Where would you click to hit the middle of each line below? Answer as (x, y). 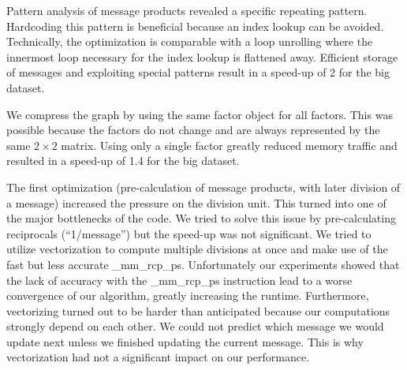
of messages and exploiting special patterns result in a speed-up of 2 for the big (198, 72)
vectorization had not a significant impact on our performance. (158, 357)
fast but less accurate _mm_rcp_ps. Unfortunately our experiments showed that (203, 264)
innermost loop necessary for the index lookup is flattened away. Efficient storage (202, 56)
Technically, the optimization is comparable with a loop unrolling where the (190, 41)
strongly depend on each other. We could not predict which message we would (195, 326)
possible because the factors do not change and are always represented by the (193, 130)
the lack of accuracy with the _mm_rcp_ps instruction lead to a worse (179, 280)
